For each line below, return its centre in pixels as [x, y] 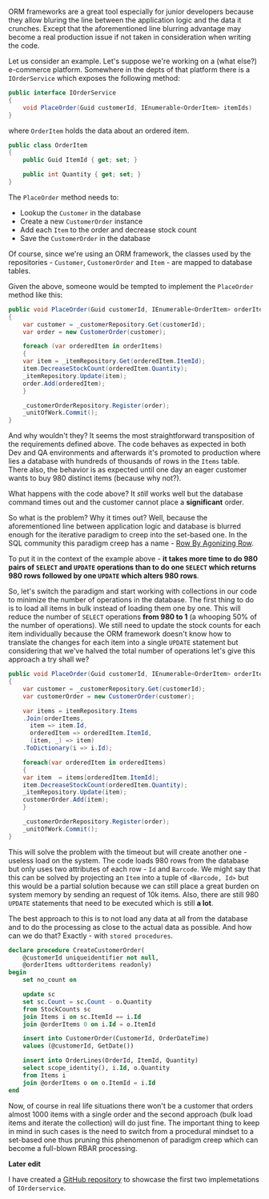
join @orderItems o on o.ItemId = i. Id [89, 1083]
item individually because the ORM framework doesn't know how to [120, 634]
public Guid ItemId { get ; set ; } [80, 160]
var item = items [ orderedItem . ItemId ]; [91, 777]
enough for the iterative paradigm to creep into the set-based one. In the [128, 535]
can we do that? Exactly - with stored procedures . [91, 935]
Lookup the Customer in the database [80, 212]
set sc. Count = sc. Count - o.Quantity [87, 1002]
